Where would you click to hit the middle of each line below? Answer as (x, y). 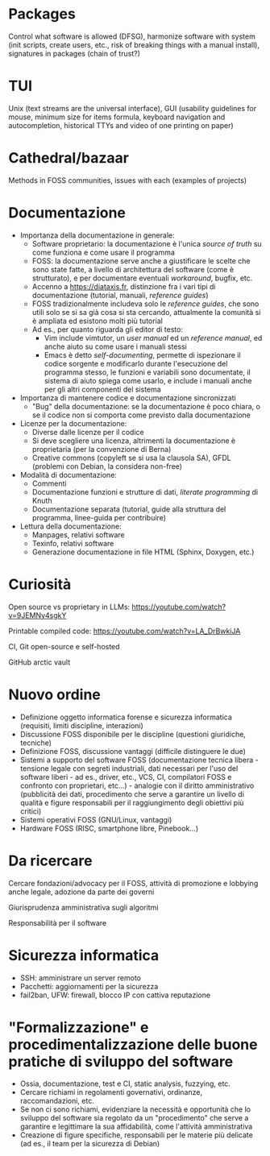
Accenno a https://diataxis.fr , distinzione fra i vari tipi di (124, 286)
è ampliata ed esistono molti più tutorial (98, 321)
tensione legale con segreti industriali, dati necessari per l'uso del (129, 768)
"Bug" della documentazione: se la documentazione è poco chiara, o (146, 406)
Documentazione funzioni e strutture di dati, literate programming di (145, 491)
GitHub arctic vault (39, 662)
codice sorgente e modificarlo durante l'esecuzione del (136, 363)
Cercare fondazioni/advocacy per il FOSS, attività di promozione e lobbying (133, 883)
